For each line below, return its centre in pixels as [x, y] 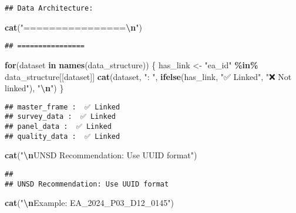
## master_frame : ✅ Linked [63, 107]
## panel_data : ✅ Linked [58, 127]
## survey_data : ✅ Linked [60, 117]
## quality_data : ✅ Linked [63, 136]
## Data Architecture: [49, 8]
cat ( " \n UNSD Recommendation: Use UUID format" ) [101, 155]
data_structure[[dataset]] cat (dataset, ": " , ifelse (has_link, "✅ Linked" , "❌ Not [148, 76]
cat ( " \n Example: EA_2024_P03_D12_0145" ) [89, 203]
